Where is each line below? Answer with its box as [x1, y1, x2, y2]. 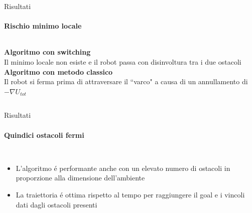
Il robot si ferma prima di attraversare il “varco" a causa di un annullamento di [4, 76, 248, 87]
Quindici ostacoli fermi [4, 129, 84, 140]
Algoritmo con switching [4, 47, 91, 57]
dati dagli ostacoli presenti [16, 199, 97, 209]
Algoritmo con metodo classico [4, 66, 113, 77]
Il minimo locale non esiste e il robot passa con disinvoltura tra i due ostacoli [4, 56, 241, 67]
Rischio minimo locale [4, 21, 82, 31]
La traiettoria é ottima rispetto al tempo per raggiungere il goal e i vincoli [16, 189, 245, 199]
